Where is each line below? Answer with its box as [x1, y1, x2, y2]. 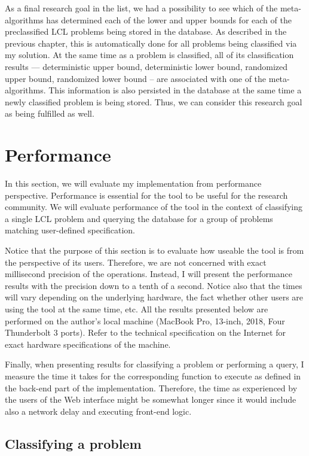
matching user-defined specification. [5, 224, 135, 236]
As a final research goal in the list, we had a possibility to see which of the [5, 2, 278, 14]
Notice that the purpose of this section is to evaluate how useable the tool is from [5, 244, 304, 257]
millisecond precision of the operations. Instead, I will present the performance [5, 267, 292, 280]
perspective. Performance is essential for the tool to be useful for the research [5, 189, 288, 201]
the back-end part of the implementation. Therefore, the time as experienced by [5, 381, 298, 394]
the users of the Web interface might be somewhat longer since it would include [5, 393, 296, 406]
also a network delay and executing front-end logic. [5, 405, 192, 417]
